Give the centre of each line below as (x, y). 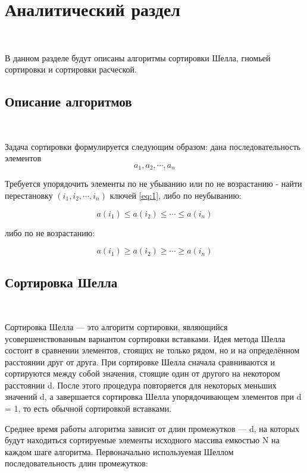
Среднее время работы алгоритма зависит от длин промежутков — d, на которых (152, 428)
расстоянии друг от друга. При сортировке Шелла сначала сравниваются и (140, 361)
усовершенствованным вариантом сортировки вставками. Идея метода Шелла (145, 338)
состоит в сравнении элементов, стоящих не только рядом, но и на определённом (152, 350)
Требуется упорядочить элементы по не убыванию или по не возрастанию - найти (153, 184)
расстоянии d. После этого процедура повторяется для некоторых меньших (141, 385)
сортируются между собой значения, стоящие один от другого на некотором (142, 373)
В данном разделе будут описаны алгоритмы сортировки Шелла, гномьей (138, 57)
